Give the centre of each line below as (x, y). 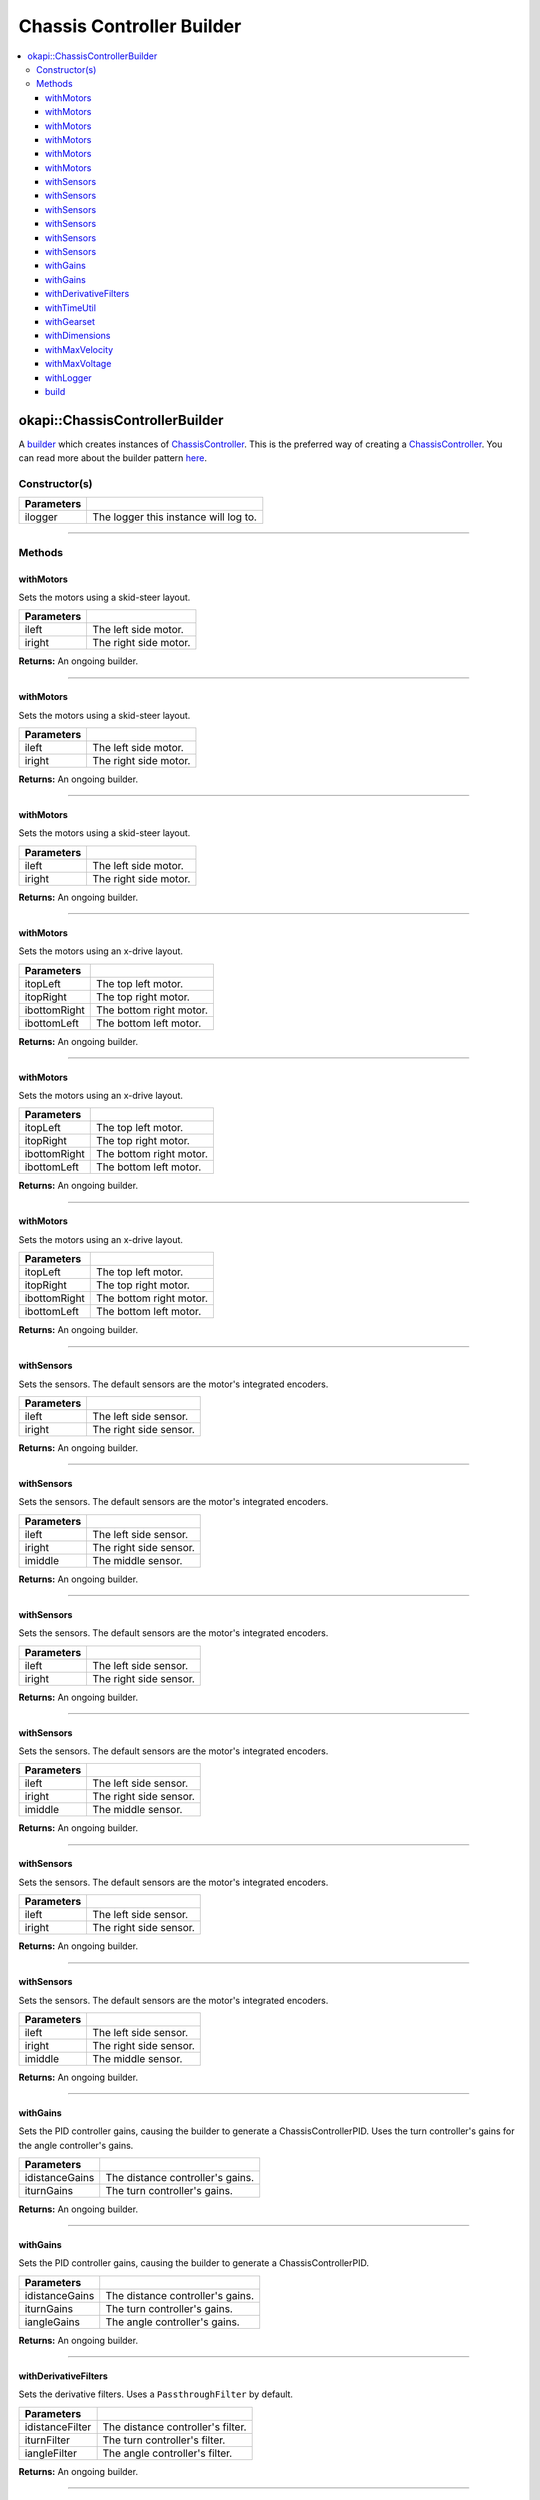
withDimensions (78, 336)
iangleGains (52, 2322)
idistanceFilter (58, 2427)
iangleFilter (50, 2453)
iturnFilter (47, 2440)
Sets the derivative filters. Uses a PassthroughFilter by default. (156, 2394)
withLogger (68, 377)
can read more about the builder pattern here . (113, 458)
